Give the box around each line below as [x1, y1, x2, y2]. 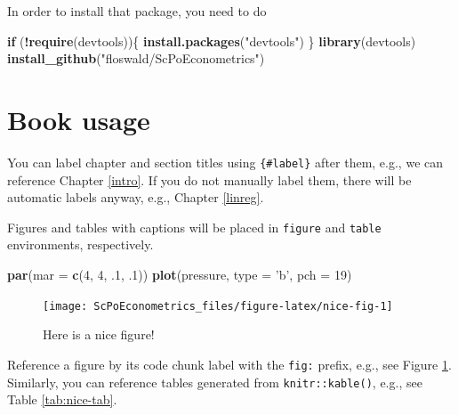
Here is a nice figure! [43, 325, 155, 344]
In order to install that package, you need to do [7, 2, 267, 20]
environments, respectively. [7, 235, 154, 254]
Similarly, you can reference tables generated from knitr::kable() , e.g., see [7, 372, 422, 391]
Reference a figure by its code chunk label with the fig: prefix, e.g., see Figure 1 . [7, 354, 452, 373]
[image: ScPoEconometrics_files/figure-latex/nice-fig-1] [43, 299, 393, 313]
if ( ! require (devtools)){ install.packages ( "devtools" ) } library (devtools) [7, 31, 416, 50]
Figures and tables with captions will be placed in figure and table [7, 217, 382, 236]
